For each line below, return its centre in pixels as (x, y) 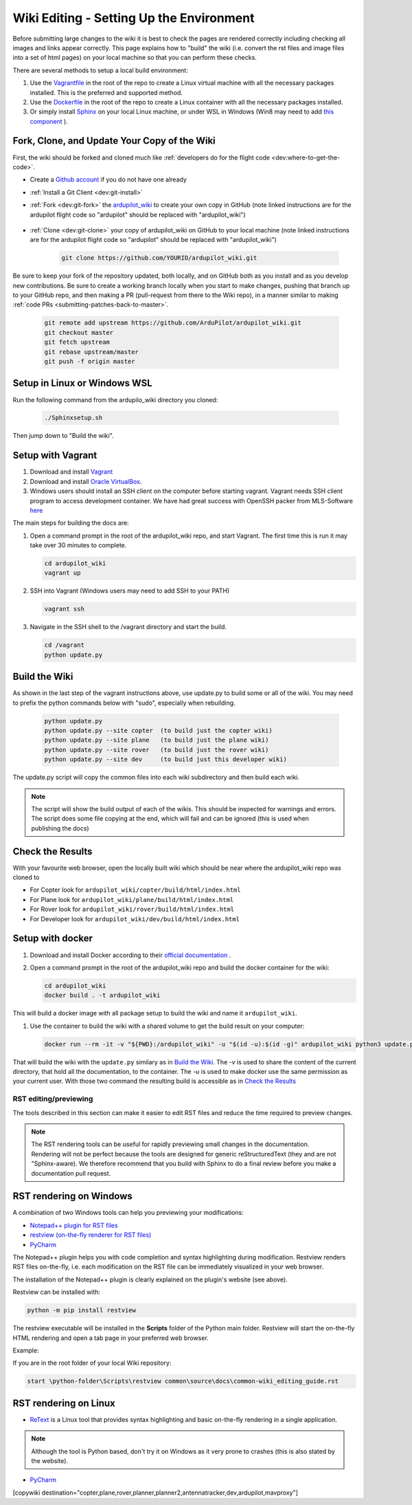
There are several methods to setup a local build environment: (100, 70)
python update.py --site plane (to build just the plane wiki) (157, 740)
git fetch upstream (77, 342)
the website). (50, 1460)
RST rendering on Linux (64, 1403)
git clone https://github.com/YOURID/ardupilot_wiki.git (159, 258)
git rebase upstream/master (91, 352)
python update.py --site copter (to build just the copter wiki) (158, 731)
